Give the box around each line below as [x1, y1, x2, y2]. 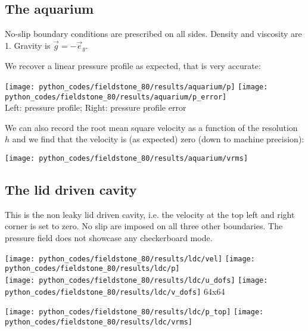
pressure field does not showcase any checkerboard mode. [5, 231, 213, 243]
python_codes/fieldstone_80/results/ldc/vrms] [5, 317, 192, 326]
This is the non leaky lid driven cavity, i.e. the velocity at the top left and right [5, 208, 295, 220]
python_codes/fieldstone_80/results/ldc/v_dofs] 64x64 [5, 285, 225, 297]
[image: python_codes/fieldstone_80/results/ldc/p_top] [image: [5, 308, 264, 317]
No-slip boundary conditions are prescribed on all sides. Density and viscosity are [5, 27, 302, 40]
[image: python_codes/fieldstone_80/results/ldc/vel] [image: [5, 254, 255, 263]
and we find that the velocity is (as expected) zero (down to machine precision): [12, 133, 304, 145]
